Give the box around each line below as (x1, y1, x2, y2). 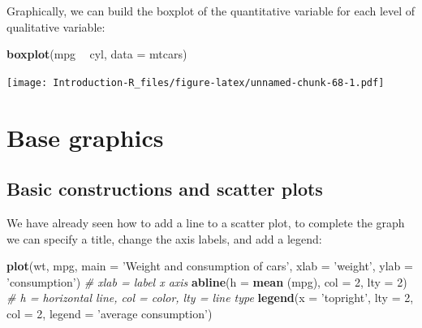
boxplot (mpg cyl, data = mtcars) (6, 45, 187, 63)
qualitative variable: (6, 18, 105, 35)
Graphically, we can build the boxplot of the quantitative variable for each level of (6, 2, 416, 19)
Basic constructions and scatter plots (6, 176, 323, 201)
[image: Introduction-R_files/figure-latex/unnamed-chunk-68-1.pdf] (6, 76, 385, 88)
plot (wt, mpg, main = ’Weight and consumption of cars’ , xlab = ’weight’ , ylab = (6, 257, 413, 274)
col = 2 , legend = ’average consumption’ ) (6, 304, 213, 322)
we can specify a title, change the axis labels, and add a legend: (6, 230, 322, 247)
